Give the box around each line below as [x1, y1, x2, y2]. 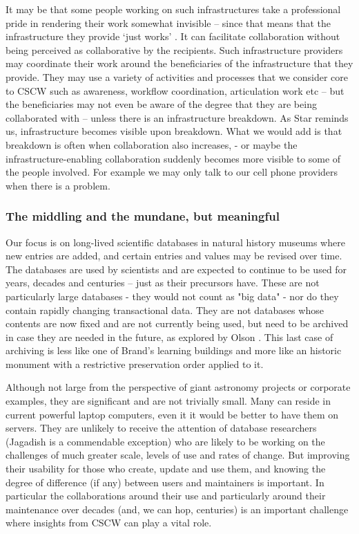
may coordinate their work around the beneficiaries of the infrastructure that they [6, 56, 353, 71]
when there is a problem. [6, 178, 110, 192]
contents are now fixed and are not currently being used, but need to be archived [6, 316, 349, 331]
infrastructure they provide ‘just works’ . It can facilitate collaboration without [6, 29, 340, 44]
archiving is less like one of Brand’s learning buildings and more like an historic [6, 343, 342, 358]
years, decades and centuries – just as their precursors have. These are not [6, 275, 320, 290]
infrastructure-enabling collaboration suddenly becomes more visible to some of [6, 151, 341, 165]
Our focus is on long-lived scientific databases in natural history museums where [6, 234, 345, 249]
